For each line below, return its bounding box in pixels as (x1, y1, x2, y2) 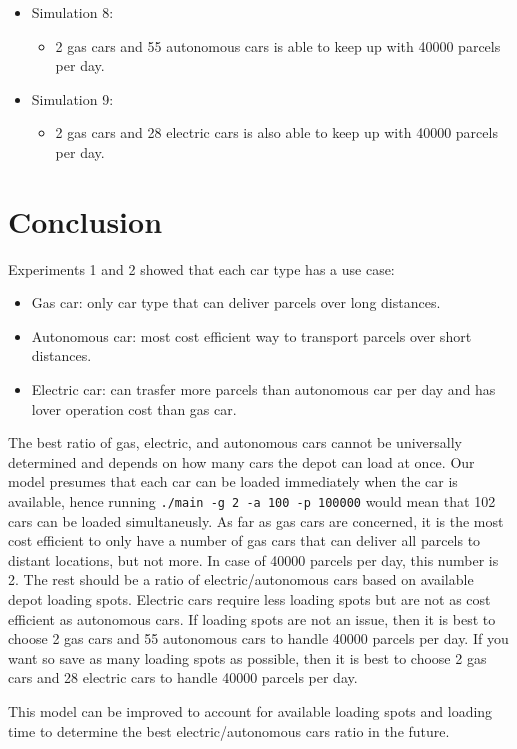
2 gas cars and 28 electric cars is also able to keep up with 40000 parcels (55, 122, 498, 143)
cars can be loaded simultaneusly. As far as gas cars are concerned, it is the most (8, 510, 504, 531)
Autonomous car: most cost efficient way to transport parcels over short (31, 325, 472, 346)
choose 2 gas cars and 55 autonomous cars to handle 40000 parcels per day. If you (8, 628, 509, 649)
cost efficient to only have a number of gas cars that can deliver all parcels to (8, 530, 481, 551)
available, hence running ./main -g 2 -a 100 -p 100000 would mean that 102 (8, 491, 496, 512)
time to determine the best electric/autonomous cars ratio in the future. (8, 720, 450, 741)
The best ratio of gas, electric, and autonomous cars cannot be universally (8, 432, 462, 453)
